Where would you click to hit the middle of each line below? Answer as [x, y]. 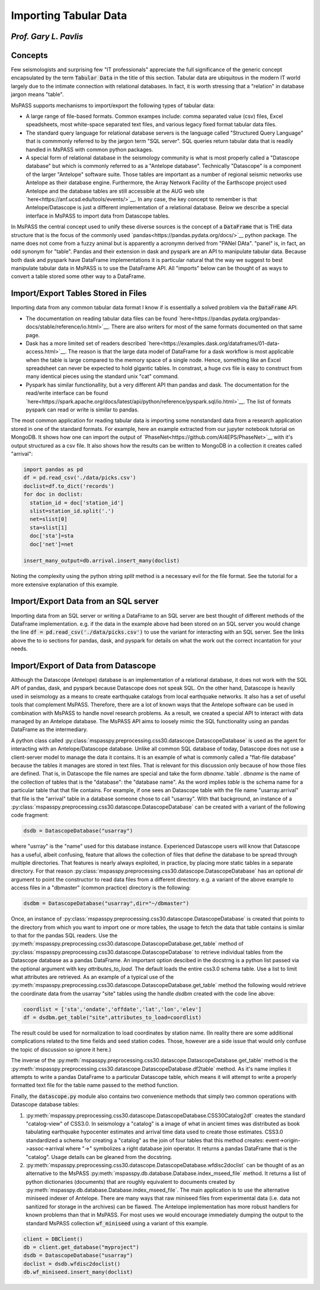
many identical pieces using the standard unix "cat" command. [102, 376]
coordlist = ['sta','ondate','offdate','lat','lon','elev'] [113, 1009]
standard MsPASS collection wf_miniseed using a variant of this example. [117, 1223]
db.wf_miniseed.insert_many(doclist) [78, 1272]
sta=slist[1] [49, 527]
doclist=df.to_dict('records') [69, 486]
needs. [19, 649]
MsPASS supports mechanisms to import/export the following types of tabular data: [113, 105]
